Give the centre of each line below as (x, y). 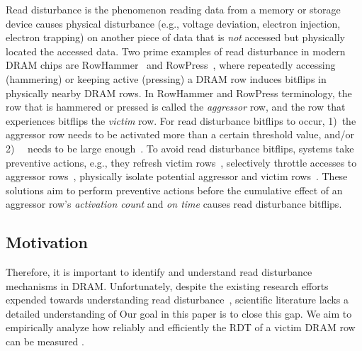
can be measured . (45, 341)
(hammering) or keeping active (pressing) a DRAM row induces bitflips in (166, 78)
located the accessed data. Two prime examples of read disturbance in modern (176, 51)
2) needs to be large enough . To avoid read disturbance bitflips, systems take (180, 148)
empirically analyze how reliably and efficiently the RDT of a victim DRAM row (181, 327)
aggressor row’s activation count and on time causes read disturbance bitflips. (174, 204)
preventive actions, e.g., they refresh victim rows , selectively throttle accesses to (181, 162)
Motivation (47, 242)
